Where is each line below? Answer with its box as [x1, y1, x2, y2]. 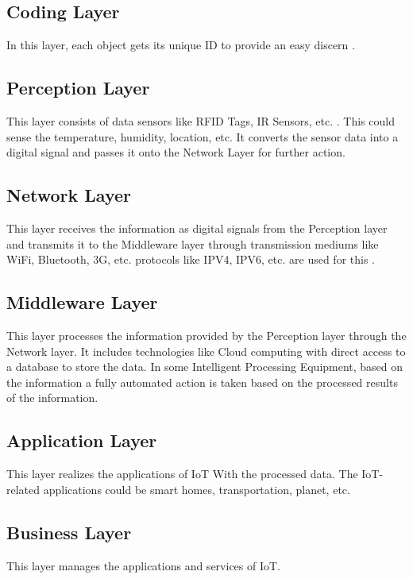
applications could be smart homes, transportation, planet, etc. [43, 481, 350, 497]
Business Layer [6, 519, 132, 544]
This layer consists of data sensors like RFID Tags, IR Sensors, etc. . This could [6, 113, 395, 129]
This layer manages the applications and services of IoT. [6, 557, 280, 573]
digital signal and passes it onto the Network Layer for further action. [6, 144, 345, 160]
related [6, 481, 41, 497]
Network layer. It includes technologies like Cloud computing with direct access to [6, 342, 406, 359]
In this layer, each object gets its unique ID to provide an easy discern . [6, 37, 355, 53]
